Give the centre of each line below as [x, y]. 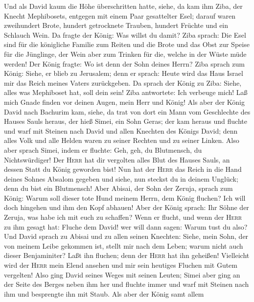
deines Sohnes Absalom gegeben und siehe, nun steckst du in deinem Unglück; [121, 178]
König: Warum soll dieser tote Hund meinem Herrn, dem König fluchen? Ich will [125, 197]
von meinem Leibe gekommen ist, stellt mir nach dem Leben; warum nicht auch [124, 245]
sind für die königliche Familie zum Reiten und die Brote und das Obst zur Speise [127, 44]
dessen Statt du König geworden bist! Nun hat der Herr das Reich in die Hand [123, 169]
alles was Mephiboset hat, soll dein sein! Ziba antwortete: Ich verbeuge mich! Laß [126, 92]
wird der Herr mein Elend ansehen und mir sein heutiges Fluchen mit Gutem [121, 265]
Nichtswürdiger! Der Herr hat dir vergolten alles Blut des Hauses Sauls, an [117, 159]
